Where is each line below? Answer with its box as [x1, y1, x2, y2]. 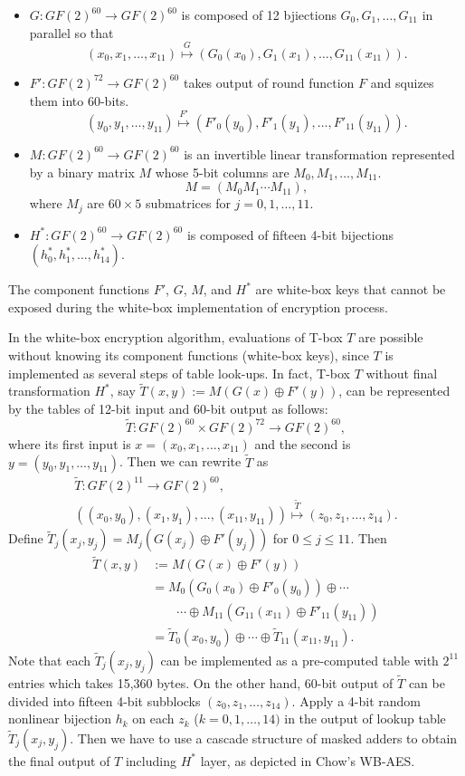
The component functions [8, 280, 150, 299]
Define [8, 529, 43, 548]
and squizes [370, 72, 434, 91]
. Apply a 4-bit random [291, 691, 421, 710]
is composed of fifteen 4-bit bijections [186, 225, 394, 244]
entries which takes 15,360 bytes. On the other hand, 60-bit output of [8, 674, 394, 693]
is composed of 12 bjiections [181, 5, 337, 24]
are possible [358, 328, 423, 347]
